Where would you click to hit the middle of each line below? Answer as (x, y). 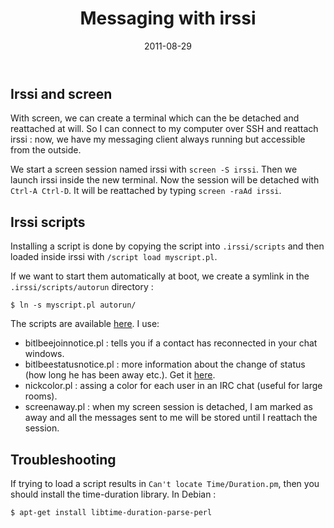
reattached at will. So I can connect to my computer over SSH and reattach (164, 129)
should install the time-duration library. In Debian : (113, 494)
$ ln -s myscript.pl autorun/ (73, 305)
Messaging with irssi (168, 18)
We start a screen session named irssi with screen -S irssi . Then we (154, 169)
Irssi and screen (61, 93)
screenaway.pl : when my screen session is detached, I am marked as (168, 407)
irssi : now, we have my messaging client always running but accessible (158, 139)
